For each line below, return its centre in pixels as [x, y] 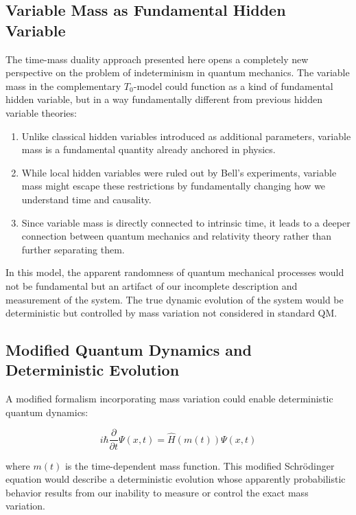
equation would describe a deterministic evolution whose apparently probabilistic [176, 479]
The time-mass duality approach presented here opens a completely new [157, 59]
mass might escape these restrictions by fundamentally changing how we [174, 186]
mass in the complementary [63, 85]
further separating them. [73, 249]
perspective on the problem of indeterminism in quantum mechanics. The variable [178, 72]
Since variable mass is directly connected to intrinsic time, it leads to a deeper [186, 222]
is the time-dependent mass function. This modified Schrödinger [200, 465]
